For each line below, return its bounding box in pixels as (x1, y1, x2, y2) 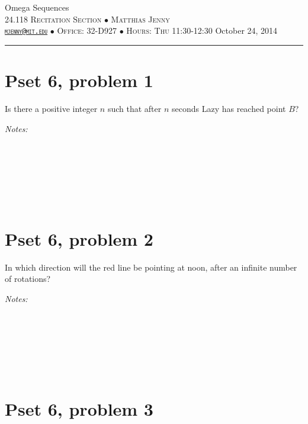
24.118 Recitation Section (5, 12, 102, 25)
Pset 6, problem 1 (5, 68, 153, 92)
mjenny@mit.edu (5, 27, 48, 36)
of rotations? (5, 272, 51, 285)
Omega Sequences (5, 1, 69, 13)
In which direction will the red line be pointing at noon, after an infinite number (5, 261, 297, 273)
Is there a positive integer (5, 102, 98, 114)
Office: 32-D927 (57, 24, 117, 37)
